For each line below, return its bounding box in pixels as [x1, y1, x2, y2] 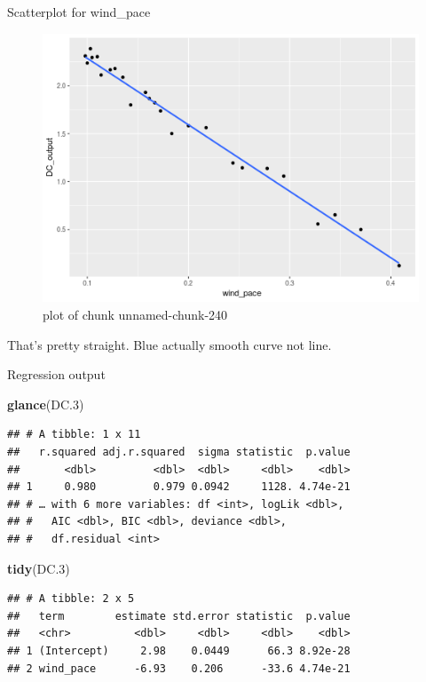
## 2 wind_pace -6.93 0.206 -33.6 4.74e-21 [7, 662, 351, 675]
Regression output [7, 365, 106, 384]
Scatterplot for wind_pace [7, 3, 151, 20]
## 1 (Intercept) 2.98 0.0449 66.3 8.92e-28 [7, 644, 351, 657]
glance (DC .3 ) [7, 394, 84, 413]
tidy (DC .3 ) [7, 559, 70, 577]
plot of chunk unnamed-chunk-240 [43, 305, 228, 324]
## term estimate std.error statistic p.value [7, 609, 351, 623]
